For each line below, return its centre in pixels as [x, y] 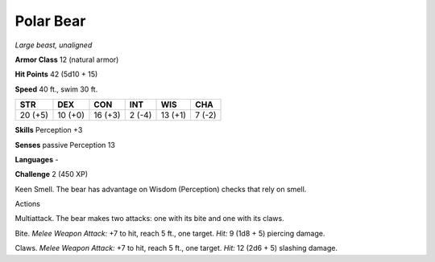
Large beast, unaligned [54, 45]
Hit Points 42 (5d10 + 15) [56, 74]
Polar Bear [50, 21]
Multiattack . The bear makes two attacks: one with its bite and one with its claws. [150, 219]
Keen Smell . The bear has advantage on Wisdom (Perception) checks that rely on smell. [161, 189]
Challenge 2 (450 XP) [52, 174]
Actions [27, 204]
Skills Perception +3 [49, 130]
